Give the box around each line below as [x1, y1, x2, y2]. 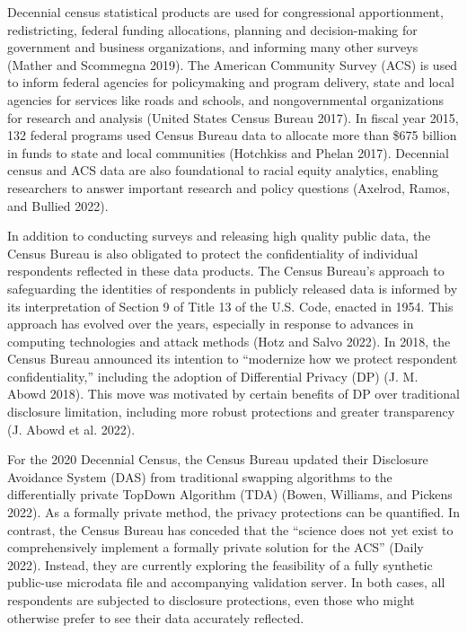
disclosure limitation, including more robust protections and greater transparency [7, 402, 455, 421]
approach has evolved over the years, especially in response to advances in [7, 314, 414, 333]
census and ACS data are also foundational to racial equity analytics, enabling [7, 161, 438, 180]
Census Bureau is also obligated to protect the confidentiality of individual [7, 243, 419, 262]
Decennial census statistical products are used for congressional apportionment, [7, 3, 444, 21]
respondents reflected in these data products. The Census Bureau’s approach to [7, 261, 445, 280]
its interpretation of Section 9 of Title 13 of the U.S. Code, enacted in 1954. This [7, 296, 454, 315]
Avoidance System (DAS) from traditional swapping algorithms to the [7, 467, 392, 486]
